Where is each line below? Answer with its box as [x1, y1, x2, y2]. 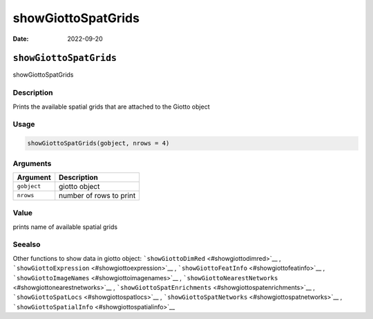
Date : [12, 35, 29, 43]
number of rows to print [59, 190, 136, 200]
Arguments [12, 158, 52, 168]
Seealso [12, 239, 41, 249]
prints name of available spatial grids [12, 222, 117, 231]
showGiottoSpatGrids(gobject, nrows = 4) [27, 139, 170, 147]
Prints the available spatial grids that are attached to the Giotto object [12, 102, 210, 111]
